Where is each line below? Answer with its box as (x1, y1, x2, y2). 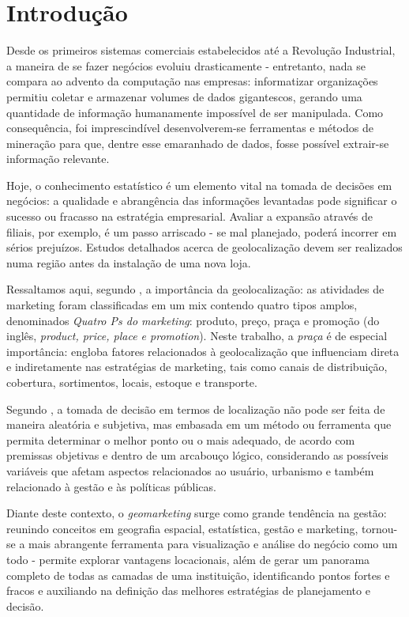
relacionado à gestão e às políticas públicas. (6, 478, 216, 494)
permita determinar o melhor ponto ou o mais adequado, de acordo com (6, 431, 355, 448)
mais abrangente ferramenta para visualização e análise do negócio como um (28, 536, 398, 552)
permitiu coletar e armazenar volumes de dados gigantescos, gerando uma (6, 88, 362, 104)
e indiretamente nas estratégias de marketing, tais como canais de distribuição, (6, 358, 388, 375)
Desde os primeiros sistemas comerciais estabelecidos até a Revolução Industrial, (6, 42, 396, 59)
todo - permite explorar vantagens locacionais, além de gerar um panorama (6, 551, 370, 567)
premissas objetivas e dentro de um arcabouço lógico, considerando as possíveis (6, 447, 388, 464)
